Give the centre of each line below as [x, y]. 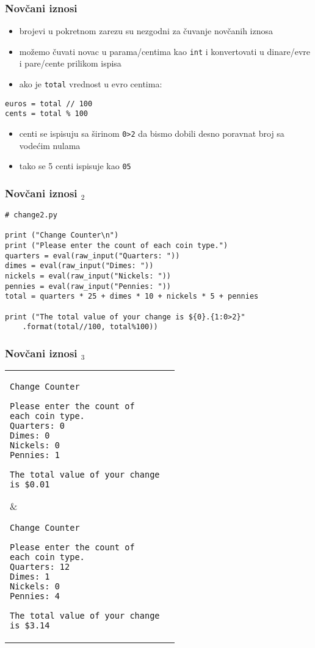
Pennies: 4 [35, 596]
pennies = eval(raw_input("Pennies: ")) [88, 286]
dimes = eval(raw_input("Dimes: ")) [79, 266]
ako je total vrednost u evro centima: [91, 84]
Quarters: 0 [38, 426]
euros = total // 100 [49, 104]
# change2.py [31, 215]
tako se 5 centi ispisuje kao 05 [75, 166]
